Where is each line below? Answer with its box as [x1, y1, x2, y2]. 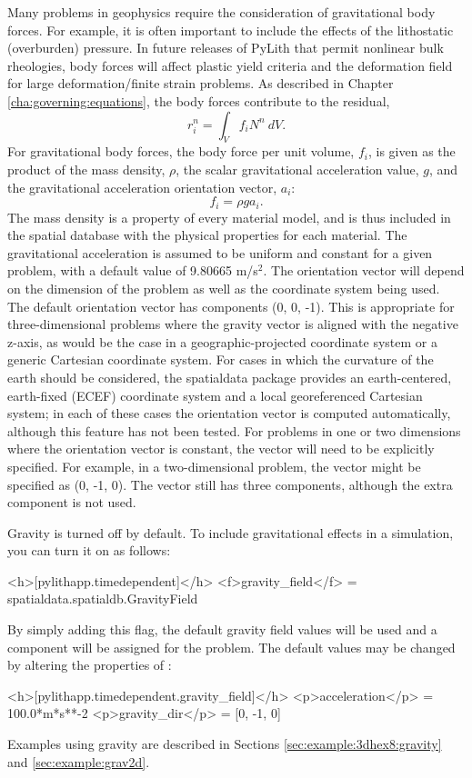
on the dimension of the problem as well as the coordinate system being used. [7, 278, 440, 297]
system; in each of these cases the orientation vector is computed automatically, [7, 404, 451, 423]
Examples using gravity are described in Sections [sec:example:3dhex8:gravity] [7, 734, 442, 753]
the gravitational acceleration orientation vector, [7, 177, 277, 196]
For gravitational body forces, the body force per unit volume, [7, 142, 355, 161]
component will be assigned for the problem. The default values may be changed [7, 637, 456, 656]
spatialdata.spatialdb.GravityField [7, 589, 198, 608]
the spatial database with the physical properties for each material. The [7, 225, 407, 244]
